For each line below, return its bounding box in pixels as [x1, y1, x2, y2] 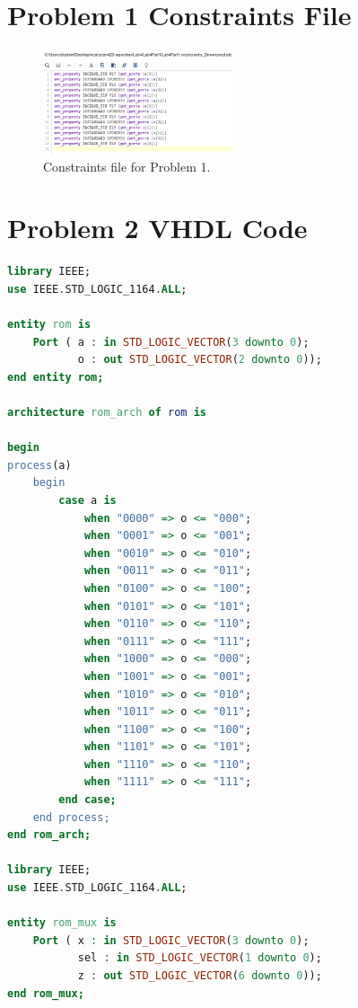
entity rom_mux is [7, 916, 117, 930]
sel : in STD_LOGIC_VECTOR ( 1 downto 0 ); [77, 951, 322, 965]
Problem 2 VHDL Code [7, 209, 308, 246]
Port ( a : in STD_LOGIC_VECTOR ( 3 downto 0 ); [32, 335, 310, 349]
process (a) [7, 458, 72, 472]
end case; [58, 793, 117, 807]
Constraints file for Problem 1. [43, 156, 211, 175]
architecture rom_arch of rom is [7, 406, 207, 419]
